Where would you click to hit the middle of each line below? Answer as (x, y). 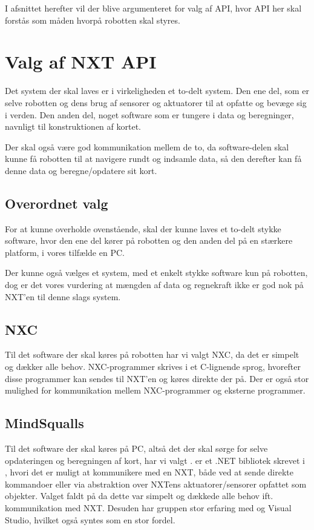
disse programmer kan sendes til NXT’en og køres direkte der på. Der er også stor (157, 378)
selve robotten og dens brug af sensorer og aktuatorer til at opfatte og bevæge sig (156, 102)
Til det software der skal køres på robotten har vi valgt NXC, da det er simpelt (152, 354)
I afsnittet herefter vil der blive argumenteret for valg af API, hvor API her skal (153, 8)
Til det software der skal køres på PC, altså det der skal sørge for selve (136, 448)
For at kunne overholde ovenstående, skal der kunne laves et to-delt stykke (143, 228)
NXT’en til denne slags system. (63, 296)
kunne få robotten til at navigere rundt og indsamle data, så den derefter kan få (153, 159)
